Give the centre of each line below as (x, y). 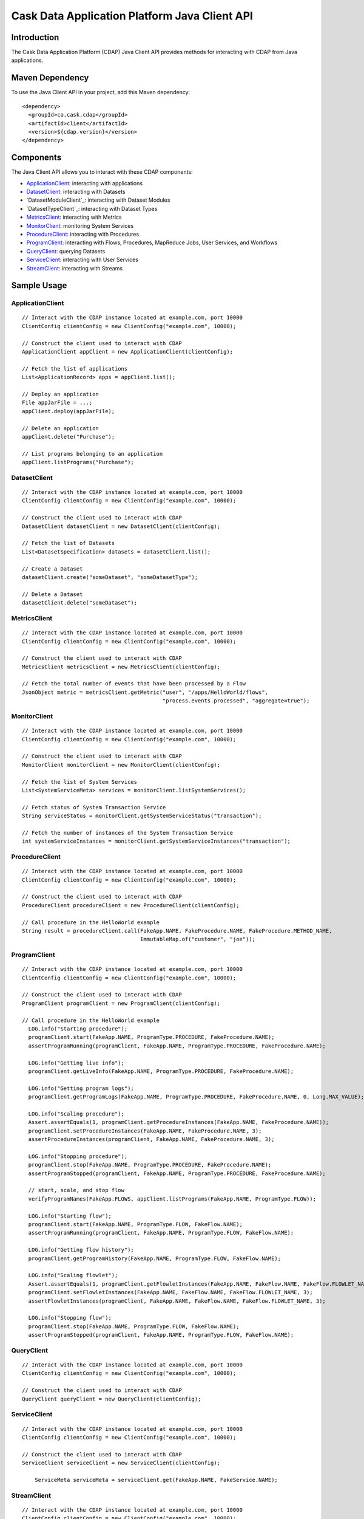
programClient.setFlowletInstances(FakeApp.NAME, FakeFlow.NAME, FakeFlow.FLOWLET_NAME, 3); (171, 1292)
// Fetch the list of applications (75, 369)
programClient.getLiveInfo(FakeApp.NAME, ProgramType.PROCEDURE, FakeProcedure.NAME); (161, 1071)
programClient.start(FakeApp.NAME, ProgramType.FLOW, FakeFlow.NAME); (135, 1225)
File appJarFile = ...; (57, 403)
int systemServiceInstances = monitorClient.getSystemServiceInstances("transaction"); (157, 841)
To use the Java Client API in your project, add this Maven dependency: (101, 92)
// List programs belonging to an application (93, 454)
